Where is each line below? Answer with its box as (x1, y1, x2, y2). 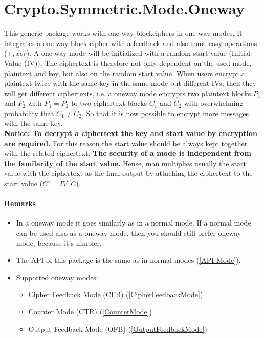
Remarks (4, 198, 36, 209)
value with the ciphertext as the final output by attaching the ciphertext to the (4, 168, 253, 178)
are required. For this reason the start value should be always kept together (4, 138, 248, 148)
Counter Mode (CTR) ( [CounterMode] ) (28, 306, 152, 317)
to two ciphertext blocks (71, 98, 147, 108)
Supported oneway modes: (16, 272, 98, 282)
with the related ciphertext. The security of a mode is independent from (4, 148, 251, 159)
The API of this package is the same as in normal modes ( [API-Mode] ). (16, 255, 241, 265)
